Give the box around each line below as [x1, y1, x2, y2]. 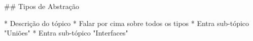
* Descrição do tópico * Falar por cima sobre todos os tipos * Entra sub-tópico [4, 17, 249, 28]
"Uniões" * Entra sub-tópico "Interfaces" [4, 27, 128, 38]
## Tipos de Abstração [4, 1, 79, 11]
